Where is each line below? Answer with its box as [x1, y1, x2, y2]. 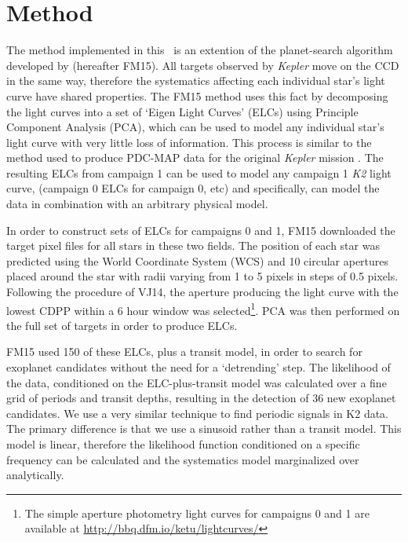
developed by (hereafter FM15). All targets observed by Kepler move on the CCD [6, 57, 399, 73]
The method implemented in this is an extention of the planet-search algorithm [6, 42, 393, 58]
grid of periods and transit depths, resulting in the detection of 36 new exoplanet [6, 390, 396, 406]
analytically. [6, 467, 64, 483]
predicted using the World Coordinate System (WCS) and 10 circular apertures [6, 252, 389, 269]
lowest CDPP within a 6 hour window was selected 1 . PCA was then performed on [6, 299, 400, 318]
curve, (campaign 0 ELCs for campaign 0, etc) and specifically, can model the [6, 180, 380, 196]
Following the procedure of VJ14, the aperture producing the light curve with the [6, 284, 399, 300]
